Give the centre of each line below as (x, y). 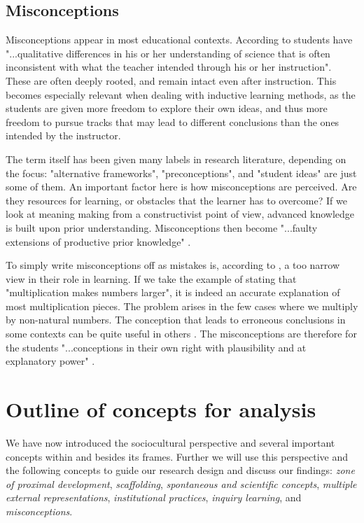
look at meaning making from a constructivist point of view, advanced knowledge (180, 214)
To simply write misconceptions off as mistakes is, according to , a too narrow (173, 265)
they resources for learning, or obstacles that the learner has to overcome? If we (176, 200)
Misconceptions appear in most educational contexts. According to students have (179, 40)
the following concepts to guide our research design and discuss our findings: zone (180, 470)
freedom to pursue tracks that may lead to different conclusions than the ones (173, 121)
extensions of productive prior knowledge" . (98, 241)
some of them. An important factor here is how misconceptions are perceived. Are (181, 187)
